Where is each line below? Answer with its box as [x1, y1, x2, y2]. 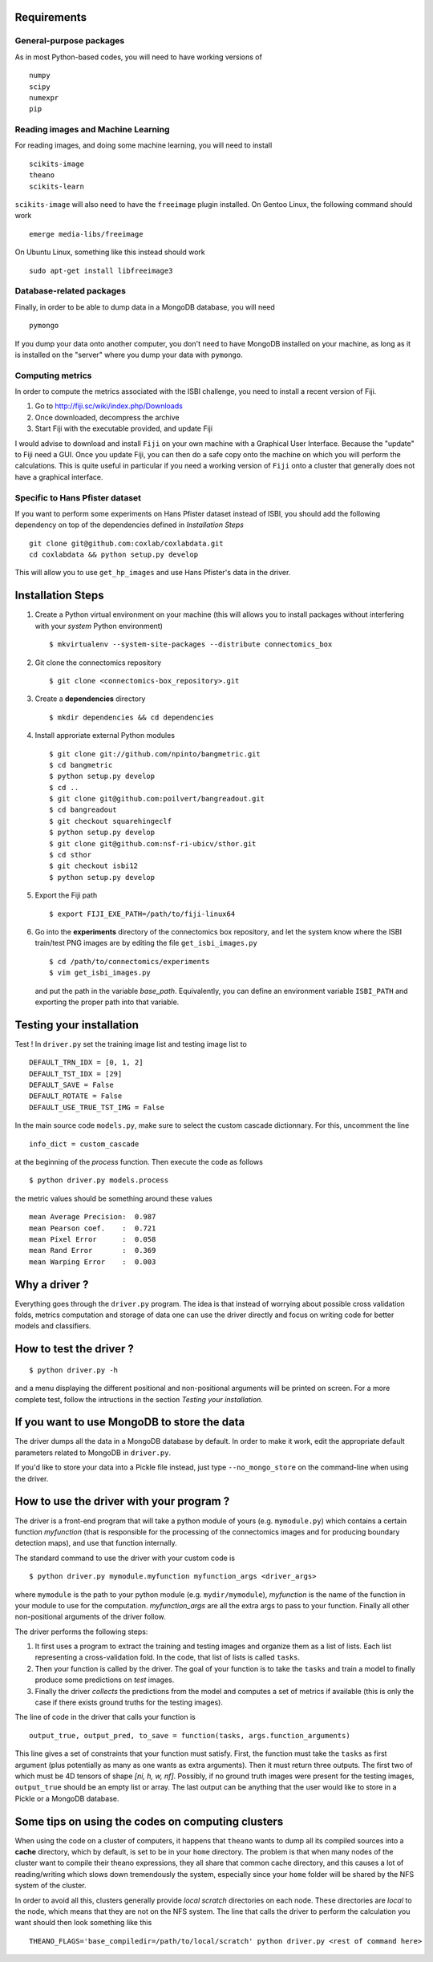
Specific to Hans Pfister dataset [14, 492, 142, 503]
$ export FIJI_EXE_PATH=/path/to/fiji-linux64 [49, 909, 236, 918]
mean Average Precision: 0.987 [29, 1212, 156, 1222]
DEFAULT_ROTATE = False [29, 1092, 123, 1101]
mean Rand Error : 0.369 [29, 1246, 156, 1255]
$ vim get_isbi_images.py [49, 968, 152, 978]
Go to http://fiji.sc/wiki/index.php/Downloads [34, 401, 184, 411]
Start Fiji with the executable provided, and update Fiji [34, 424, 212, 433]
